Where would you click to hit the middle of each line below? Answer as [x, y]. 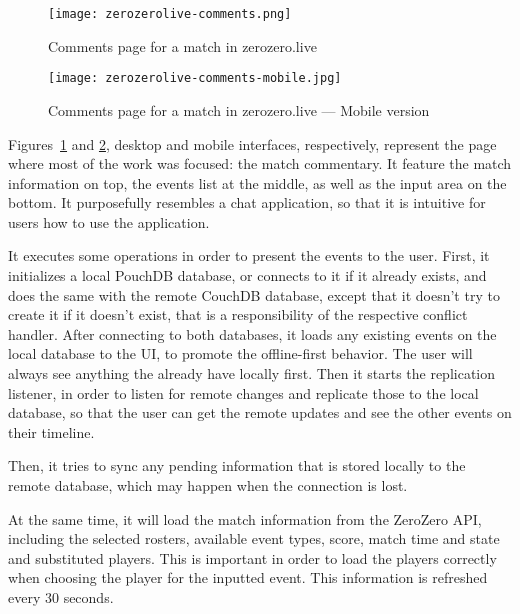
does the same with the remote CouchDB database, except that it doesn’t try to [254, 294]
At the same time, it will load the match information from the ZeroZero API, [245, 518]
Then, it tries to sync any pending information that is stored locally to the [237, 465]
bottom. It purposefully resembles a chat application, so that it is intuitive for [247, 202]
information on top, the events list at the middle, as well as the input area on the [257, 182]
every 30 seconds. [61, 596]
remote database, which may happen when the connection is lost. [208, 485]
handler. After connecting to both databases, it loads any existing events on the [252, 333]
